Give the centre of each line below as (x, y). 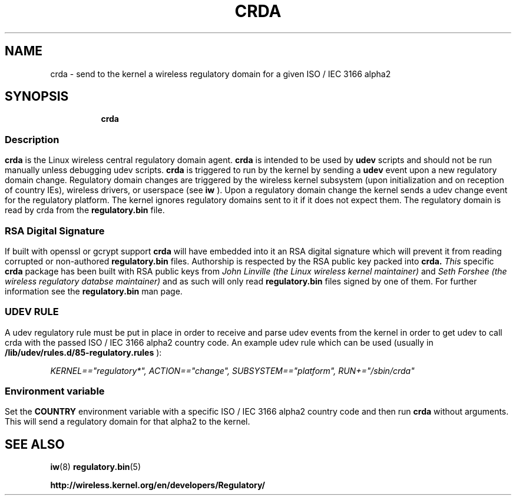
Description (32, 139)
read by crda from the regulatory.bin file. (85, 210)
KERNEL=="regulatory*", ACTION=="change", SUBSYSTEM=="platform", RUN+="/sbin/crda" (232, 370)
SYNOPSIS (37, 97)
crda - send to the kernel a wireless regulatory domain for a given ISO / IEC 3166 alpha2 (221, 74)
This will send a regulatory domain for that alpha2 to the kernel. (128, 422)
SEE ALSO (35, 444)
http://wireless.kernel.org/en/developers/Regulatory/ (158, 485)
